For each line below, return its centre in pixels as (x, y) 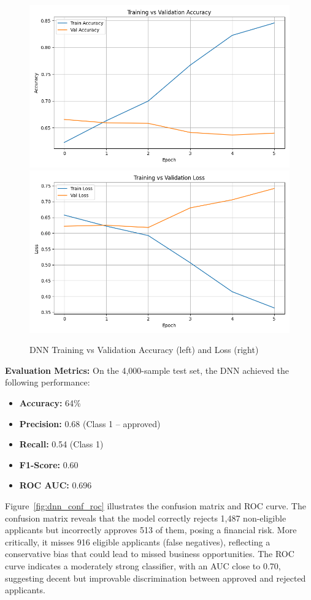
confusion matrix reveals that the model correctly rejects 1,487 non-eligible (146, 518)
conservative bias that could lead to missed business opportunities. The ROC (150, 554)
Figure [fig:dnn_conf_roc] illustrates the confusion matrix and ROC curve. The (155, 505)
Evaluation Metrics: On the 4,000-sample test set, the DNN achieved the (147, 370)
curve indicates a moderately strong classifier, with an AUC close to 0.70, (143, 565)
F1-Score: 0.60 (49, 464)
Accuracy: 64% (50, 402)
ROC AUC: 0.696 (56, 485)
